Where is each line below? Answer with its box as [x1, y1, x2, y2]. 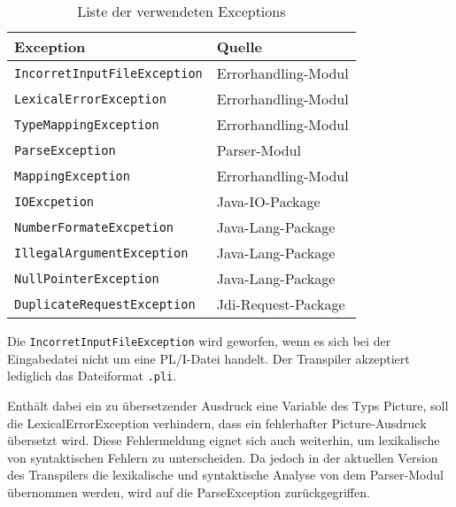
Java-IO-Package [216, 191, 321, 211]
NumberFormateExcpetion [14, 219, 174, 234]
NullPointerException [14, 271, 159, 286]
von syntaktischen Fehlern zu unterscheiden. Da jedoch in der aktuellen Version [7, 448, 438, 466]
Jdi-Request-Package [216, 294, 345, 314]
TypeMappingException [14, 117, 159, 132]
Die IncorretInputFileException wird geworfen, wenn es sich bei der [7, 332, 391, 350]
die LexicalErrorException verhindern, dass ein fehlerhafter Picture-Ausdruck [7, 413, 427, 432]
